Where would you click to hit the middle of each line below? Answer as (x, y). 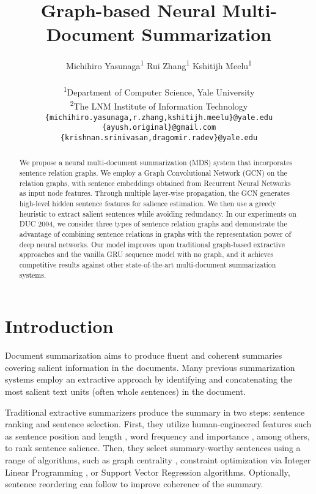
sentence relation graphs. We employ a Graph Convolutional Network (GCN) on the (153, 173)
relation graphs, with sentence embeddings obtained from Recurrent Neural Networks (155, 183)
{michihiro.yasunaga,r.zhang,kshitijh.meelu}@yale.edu (159, 117)
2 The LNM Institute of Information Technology (159, 105)
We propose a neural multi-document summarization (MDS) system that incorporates (156, 163)
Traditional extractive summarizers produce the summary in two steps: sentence (155, 412)
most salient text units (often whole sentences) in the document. (125, 391)
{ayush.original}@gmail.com (159, 128)
